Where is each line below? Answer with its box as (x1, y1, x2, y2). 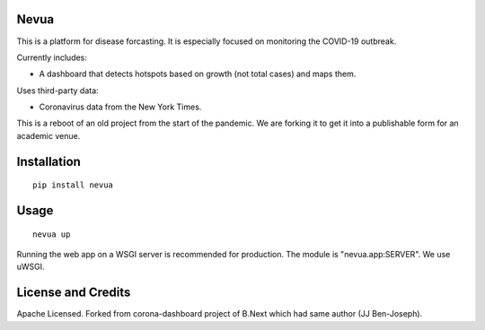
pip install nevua (32, 180, 114, 190)
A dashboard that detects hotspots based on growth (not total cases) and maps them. (39, 68, 357, 80)
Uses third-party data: (16, 85, 99, 96)
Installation (16, 153, 81, 169)
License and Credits (16, 285, 131, 300)
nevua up (32, 229, 71, 239)
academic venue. (16, 130, 81, 141)
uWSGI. (16, 261, 45, 273)
